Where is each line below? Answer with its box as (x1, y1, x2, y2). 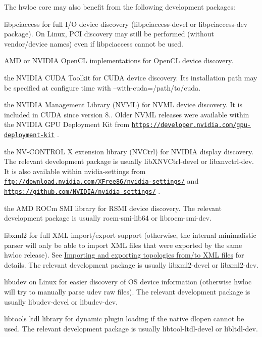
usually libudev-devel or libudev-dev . (4, 296, 118, 307)
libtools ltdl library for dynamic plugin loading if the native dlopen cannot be (4, 313, 244, 324)
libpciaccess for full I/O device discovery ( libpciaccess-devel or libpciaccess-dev (4, 18, 248, 29)
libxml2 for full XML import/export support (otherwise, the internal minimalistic (4, 229, 256, 240)
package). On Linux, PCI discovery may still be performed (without (4, 28, 215, 39)
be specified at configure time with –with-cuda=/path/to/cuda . (4, 82, 201, 93)
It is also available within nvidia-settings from (4, 165, 146, 176)
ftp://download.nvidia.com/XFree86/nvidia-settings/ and (4, 176, 199, 186)
